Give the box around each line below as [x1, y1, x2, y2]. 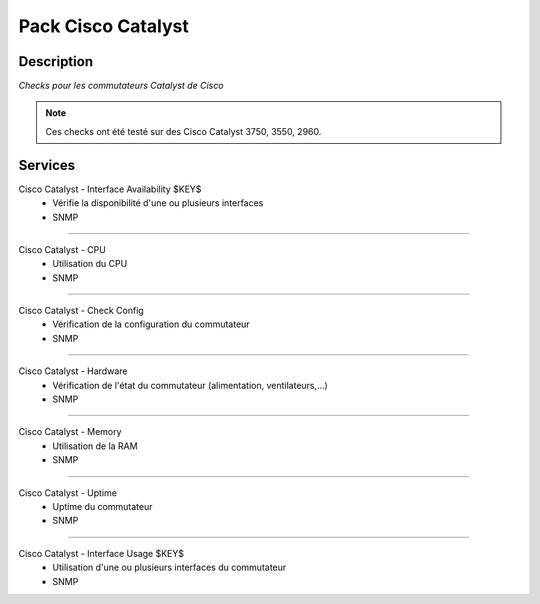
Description [18, 53, 94, 70]
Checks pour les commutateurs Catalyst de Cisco [18, 80, 224, 92]
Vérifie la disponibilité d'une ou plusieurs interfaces [52, 197, 264, 209]
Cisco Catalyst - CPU [18, 243, 107, 255]
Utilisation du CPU [52, 258, 128, 270]
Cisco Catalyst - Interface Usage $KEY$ [18, 547, 185, 559]
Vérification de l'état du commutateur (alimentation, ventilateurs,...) [52, 379, 329, 391]
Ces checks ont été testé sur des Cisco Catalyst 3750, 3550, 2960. [45, 125, 322, 137]
